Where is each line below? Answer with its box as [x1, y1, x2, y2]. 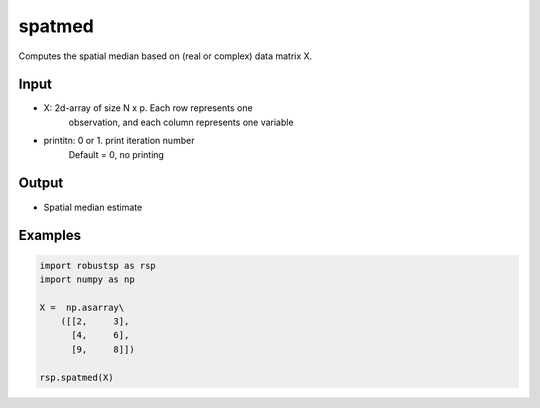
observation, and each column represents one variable [68, 116, 294, 128]
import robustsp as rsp [39, 260, 157, 271]
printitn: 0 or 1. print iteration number [43, 135, 195, 147]
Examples [18, 227, 82, 244]
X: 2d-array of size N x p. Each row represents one [43, 102, 254, 114]
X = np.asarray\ [39, 301, 125, 313]
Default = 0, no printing [68, 148, 165, 160]
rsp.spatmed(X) [39, 371, 114, 383]
